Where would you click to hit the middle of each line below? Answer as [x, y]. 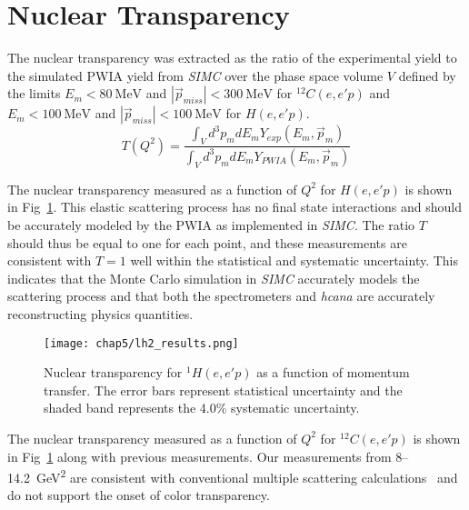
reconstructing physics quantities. [100, 313]
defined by [427, 75]
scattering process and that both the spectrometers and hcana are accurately [221, 296]
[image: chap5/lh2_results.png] [141, 343]
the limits [34, 93]
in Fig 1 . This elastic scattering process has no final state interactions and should [234, 207]
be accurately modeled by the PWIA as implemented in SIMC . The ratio [211, 224]
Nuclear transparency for [113, 372]
